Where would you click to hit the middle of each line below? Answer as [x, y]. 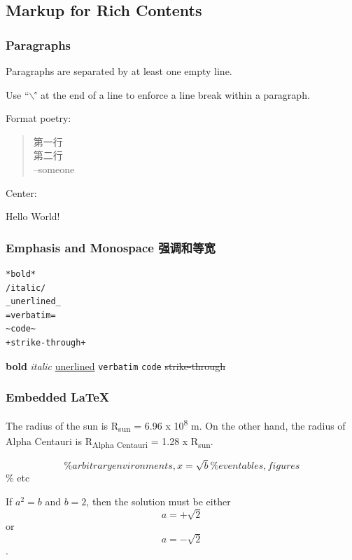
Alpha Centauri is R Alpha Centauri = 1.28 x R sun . [110, 442]
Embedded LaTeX [58, 397]
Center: [21, 192]
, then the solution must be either [159, 501]
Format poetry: [38, 118]
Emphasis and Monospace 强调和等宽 [111, 247]
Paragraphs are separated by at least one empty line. [119, 71]
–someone [54, 169]
